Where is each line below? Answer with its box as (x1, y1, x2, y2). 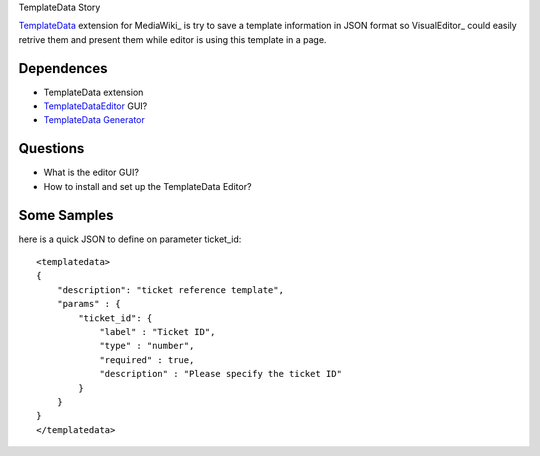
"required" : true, (99, 354, 195, 365)
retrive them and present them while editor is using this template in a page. (18, 33, 327, 45)
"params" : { (56, 298, 121, 310)
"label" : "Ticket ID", (99, 326, 216, 338)
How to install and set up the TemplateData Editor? (43, 180, 252, 192)
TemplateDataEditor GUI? (43, 100, 148, 112)
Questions (18, 140, 85, 157)
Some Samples (18, 206, 114, 224)
